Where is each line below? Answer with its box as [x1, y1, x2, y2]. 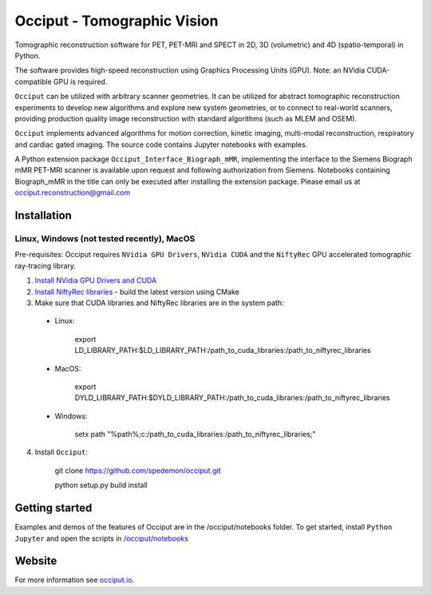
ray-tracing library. [14, 260, 76, 271]
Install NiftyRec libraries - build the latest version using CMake [34, 287, 239, 296]
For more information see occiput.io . [14, 575, 135, 585]
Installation [14, 208, 72, 223]
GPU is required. [53, 77, 108, 86]
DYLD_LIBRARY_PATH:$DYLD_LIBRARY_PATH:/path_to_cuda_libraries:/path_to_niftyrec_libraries [74, 393, 390, 403]
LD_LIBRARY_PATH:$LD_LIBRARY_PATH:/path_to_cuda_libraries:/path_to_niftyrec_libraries [74, 346, 371, 355]
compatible [14, 77, 52, 86]
